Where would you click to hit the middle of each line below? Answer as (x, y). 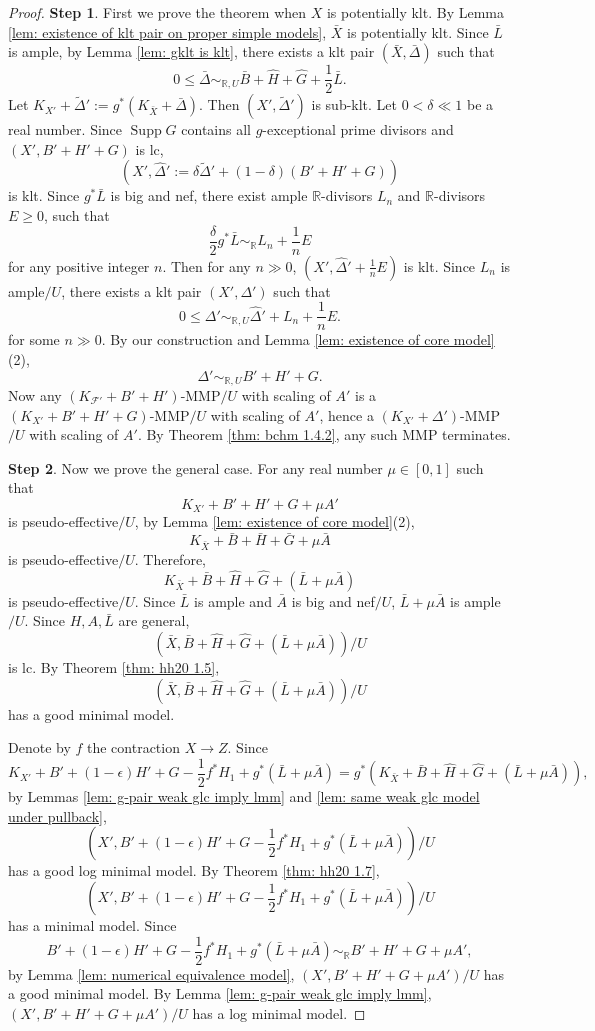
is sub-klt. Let (354, 104)
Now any (35, 394)
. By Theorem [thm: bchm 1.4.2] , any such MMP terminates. (324, 434)
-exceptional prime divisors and (358, 129)
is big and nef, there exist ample (209, 195)
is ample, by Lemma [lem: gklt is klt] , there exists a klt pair (191, 51)
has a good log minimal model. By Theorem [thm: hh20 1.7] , (194, 870)
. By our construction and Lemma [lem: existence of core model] (298, 339)
